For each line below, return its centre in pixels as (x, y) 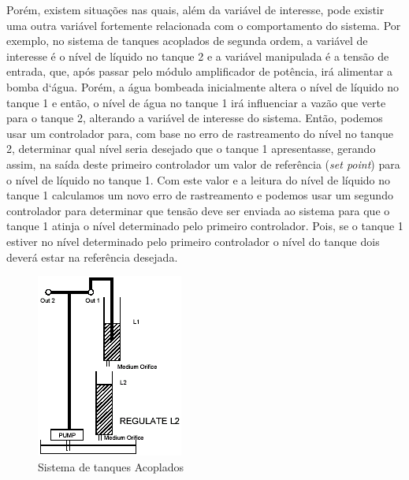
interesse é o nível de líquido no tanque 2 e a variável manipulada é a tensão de (198, 56)
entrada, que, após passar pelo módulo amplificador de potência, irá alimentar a (200, 71)
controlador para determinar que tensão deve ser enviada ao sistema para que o (198, 210)
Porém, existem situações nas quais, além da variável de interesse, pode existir (195, 9)
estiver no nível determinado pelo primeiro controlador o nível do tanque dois (193, 241)
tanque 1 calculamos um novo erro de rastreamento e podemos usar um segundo (200, 195)
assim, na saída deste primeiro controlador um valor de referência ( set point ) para (203, 164)
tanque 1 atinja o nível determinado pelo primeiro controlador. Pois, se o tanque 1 (205, 226)
